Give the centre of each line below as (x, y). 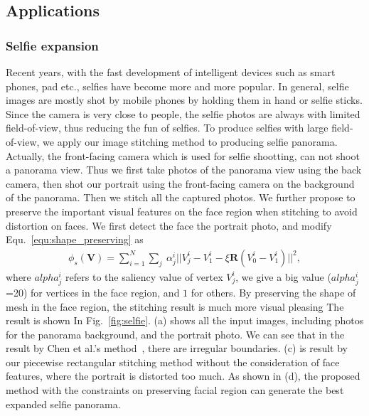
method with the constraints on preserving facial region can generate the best (175, 390)
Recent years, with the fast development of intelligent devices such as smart (171, 72)
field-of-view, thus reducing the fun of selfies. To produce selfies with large (167, 128)
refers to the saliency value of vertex (144, 276)
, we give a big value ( (283, 276)
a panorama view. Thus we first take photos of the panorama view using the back (184, 170)
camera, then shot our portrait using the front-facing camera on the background (180, 183)
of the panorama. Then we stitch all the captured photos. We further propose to (181, 197)
